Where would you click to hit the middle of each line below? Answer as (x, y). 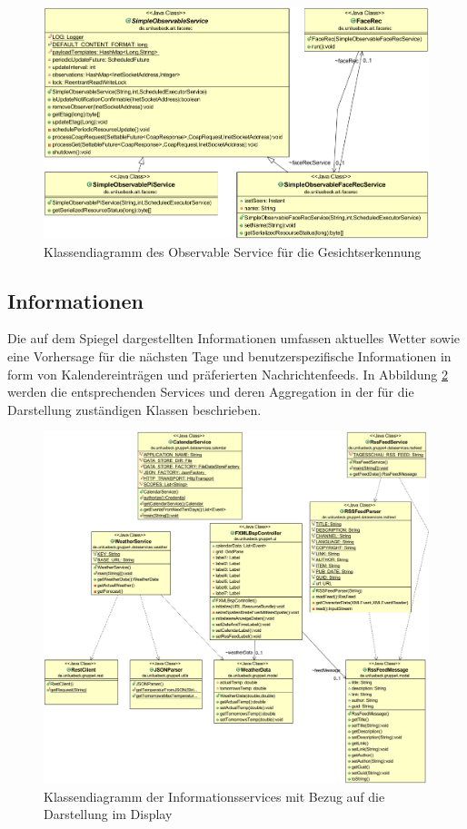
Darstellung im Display (108, 814)
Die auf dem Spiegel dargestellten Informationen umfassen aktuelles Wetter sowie (234, 338)
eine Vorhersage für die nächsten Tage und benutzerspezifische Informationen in (229, 355)
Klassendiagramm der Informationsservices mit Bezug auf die (214, 796)
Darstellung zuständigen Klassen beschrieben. (134, 409)
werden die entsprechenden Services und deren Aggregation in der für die (211, 392)
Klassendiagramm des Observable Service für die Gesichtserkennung (233, 251)
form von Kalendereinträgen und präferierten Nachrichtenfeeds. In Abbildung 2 (228, 374)
